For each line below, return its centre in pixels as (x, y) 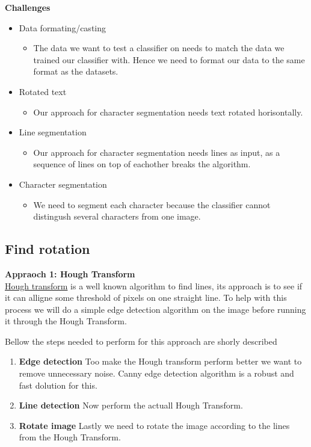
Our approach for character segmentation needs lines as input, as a (157, 152)
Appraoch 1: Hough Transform (70, 273)
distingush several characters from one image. (117, 216)
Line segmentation (53, 132)
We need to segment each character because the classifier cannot (152, 204)
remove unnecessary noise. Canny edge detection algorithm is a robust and (156, 373)
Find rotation (48, 249)
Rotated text (43, 91)
